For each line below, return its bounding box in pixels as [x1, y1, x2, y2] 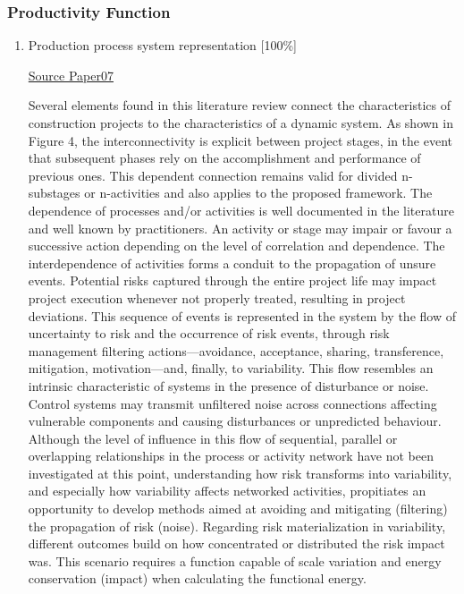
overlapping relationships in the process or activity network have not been [28, 446, 434, 465]
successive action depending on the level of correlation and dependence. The [28, 236, 445, 255]
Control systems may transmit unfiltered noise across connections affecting [28, 394, 437, 412]
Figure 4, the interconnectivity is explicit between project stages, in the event [28, 131, 452, 149]
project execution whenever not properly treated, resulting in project [28, 288, 406, 307]
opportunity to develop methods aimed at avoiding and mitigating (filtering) [28, 499, 448, 518]
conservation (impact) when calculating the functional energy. [28, 569, 367, 588]
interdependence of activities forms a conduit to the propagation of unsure [28, 253, 436, 272]
